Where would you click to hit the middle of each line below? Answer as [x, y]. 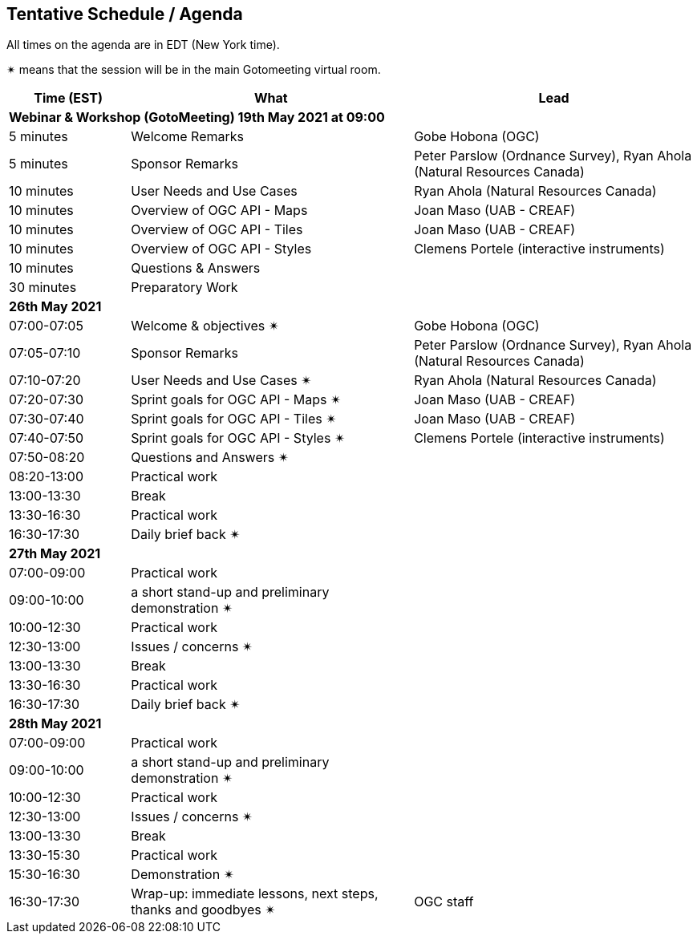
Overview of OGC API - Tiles [217, 230]
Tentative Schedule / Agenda [125, 14]
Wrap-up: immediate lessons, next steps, [255, 894]
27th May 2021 [55, 554]
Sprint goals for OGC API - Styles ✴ [238, 438]
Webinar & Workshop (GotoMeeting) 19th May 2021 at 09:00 [197, 118]
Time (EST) [69, 98]
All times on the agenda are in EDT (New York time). [143, 45]
